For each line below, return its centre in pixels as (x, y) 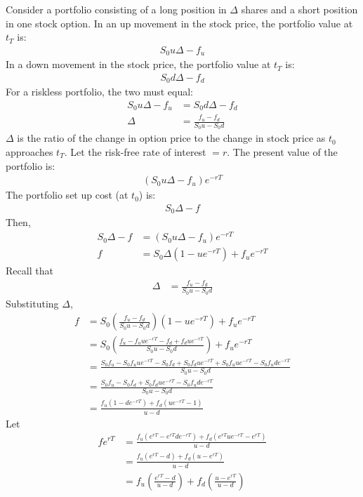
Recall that (29, 271)
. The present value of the (282, 152)
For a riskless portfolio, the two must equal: (100, 92)
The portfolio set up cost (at (67, 195)
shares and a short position (299, 9)
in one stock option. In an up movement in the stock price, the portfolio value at (179, 23)
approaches (29, 152)
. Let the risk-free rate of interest (135, 152)
